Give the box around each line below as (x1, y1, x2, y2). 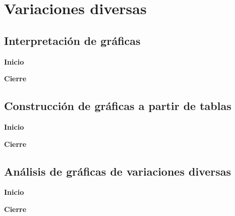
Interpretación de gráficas (4, 32, 141, 48)
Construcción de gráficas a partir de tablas (4, 98, 231, 114)
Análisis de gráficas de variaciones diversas (4, 163, 231, 179)
